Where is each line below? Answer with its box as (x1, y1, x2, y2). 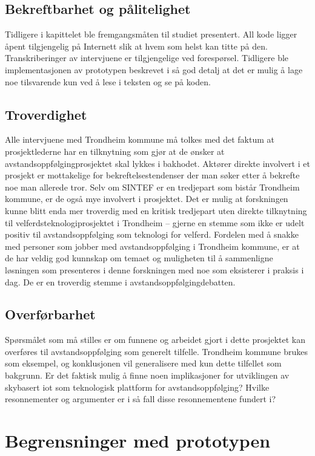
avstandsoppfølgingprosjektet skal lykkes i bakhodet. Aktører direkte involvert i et (5, 157, 310, 169)
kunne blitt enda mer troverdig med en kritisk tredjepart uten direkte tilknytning (5, 204, 307, 217)
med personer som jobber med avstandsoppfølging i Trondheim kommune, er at (5, 239, 300, 252)
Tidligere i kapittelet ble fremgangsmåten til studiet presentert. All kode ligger (5, 28, 297, 41)
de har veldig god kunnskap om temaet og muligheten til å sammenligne (5, 252, 273, 264)
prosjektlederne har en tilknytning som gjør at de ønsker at (5, 145, 225, 157)
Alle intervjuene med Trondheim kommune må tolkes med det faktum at (5, 133, 275, 146)
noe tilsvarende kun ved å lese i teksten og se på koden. (5, 75, 211, 88)
